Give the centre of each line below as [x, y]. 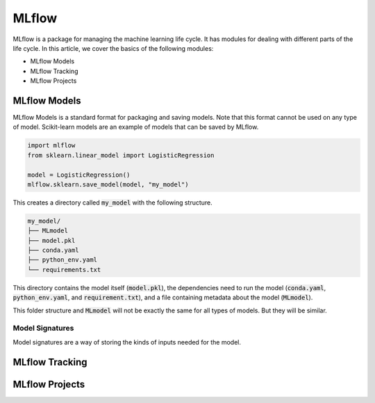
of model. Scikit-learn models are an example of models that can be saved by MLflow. [136, 127]
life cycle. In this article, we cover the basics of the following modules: [113, 48]
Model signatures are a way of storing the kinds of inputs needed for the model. [127, 342]
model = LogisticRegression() [79, 175]
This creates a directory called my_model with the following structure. [113, 203]
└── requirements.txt [64, 269]
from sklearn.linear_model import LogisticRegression [121, 155]
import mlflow [51, 145]
